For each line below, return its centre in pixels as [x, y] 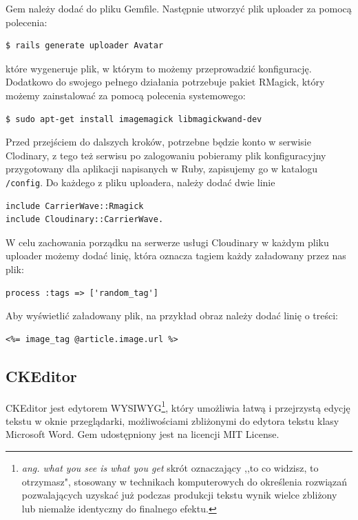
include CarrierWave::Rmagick [75, 206]
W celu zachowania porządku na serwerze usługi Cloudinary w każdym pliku [167, 242]
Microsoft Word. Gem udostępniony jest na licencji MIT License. [143, 434]
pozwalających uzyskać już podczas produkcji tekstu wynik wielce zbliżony [179, 495]
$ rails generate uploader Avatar [85, 46]
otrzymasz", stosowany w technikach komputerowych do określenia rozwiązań [185, 481]
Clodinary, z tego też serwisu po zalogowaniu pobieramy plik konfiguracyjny [166, 155]
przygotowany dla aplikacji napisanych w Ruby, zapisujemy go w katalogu [162, 169]
